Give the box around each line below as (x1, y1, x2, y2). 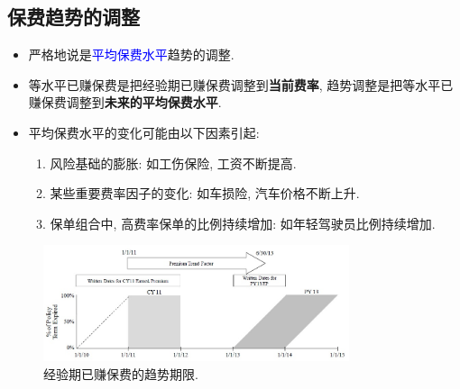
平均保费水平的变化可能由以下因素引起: (28, 122, 260, 141)
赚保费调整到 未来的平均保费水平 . (28, 93, 222, 112)
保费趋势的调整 (7, 3, 140, 31)
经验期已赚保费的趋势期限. (43, 365, 198, 383)
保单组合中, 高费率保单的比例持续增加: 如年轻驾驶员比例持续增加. (50, 213, 436, 232)
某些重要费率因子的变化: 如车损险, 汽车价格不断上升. (50, 184, 360, 203)
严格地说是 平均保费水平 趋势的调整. (28, 45, 235, 64)
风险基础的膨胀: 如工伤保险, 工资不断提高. (50, 153, 297, 172)
